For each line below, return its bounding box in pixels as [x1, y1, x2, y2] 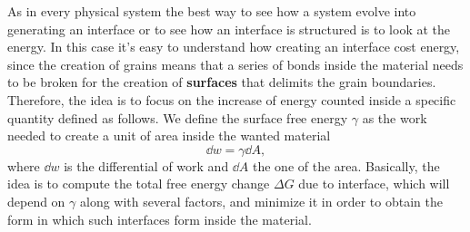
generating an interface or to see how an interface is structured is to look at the [7, 19, 451, 38]
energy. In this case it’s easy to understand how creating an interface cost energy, [7, 37, 460, 56]
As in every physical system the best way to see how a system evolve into [7, 2, 416, 20]
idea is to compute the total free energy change [7, 174, 270, 193]
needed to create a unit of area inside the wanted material [7, 126, 331, 145]
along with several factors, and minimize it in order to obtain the [80, 191, 443, 210]
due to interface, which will [298, 174, 450, 193]
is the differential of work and [64, 156, 229, 175]
